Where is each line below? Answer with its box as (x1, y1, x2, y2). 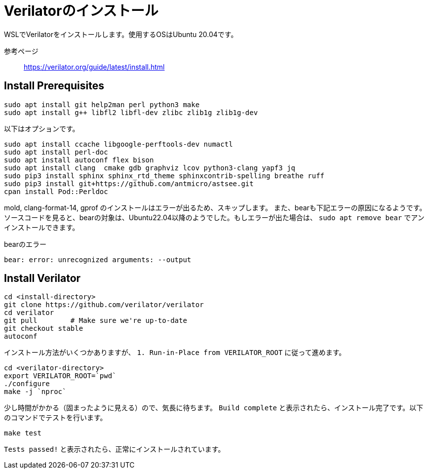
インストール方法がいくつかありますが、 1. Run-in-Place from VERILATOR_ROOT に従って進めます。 (4, 348, 346, 357)
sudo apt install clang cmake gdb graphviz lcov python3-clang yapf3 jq (4, 163, 296, 172)
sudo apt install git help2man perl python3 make (4, 100, 200, 109)
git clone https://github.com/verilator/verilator (4, 301, 204, 309)
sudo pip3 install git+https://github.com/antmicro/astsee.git (4, 179, 254, 188)
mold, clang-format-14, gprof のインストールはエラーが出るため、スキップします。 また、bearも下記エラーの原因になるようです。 (4, 203, 427, 212)
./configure (4, 380, 50, 388)
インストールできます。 (4, 223, 79, 232)
